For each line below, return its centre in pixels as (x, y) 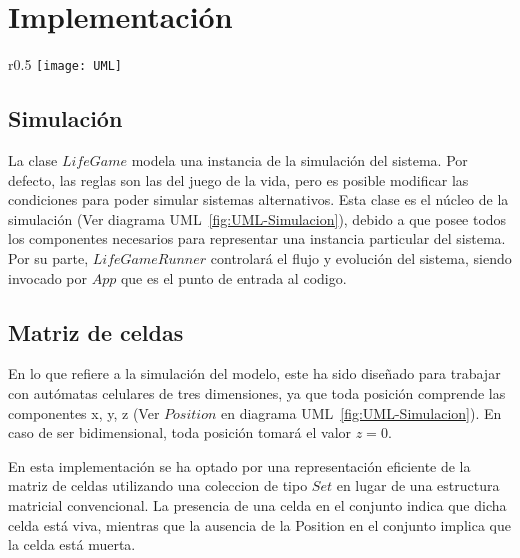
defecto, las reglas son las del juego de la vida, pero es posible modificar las (238, 179)
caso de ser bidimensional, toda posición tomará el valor (180, 432)
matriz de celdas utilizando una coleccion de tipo (158, 485)
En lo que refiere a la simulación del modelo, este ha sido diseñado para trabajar (254, 373)
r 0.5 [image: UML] (65, 64)
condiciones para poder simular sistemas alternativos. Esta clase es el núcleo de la (258, 199)
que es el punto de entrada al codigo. (233, 277)
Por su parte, (48, 257)
